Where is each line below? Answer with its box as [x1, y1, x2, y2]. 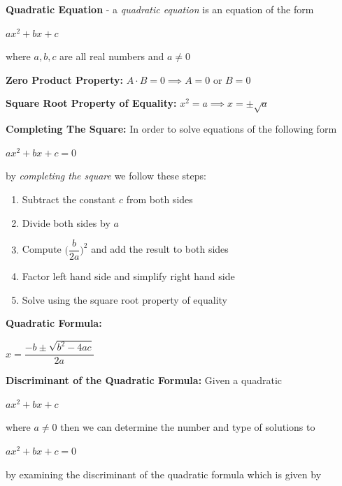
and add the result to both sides [91, 242, 229, 256]
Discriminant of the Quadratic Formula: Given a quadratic [6, 373, 282, 388]
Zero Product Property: [6, 72, 123, 87]
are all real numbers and [59, 49, 164, 64]
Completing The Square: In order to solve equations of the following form [6, 121, 337, 136]
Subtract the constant [22, 191, 116, 206]
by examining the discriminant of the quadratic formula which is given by [6, 466, 322, 481]
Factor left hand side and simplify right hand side [22, 269, 235, 283]
